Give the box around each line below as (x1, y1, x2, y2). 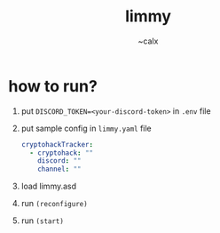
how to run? (8, 76, 98, 96)
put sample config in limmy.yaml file (20, 123, 152, 133)
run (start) (20, 215, 64, 226)
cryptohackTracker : (20, 140, 94, 149)
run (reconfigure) (20, 198, 88, 209)
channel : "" (37, 165, 82, 174)
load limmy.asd (20, 181, 77, 192)
